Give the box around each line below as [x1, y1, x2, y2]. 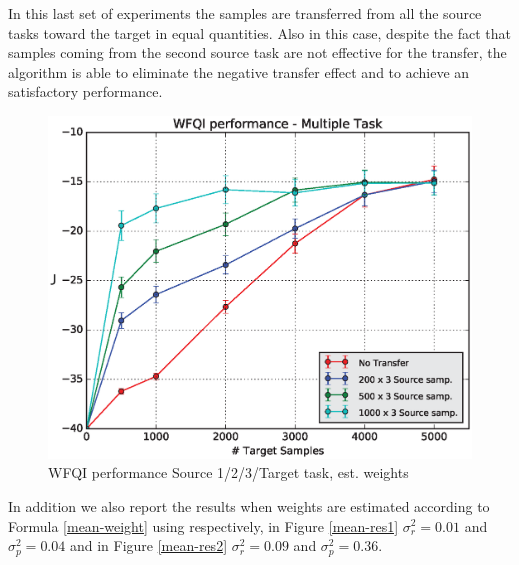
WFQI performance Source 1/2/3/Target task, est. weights [48, 462, 409, 483]
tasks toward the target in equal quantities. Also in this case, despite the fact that [8, 22, 512, 43]
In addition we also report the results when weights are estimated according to [8, 495, 490, 516]
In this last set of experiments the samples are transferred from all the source [8, 3, 482, 23]
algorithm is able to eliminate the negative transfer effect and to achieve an [8, 61, 470, 82]
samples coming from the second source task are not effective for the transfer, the [8, 42, 507, 63]
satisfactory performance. [8, 81, 163, 102]
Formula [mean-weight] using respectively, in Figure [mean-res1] [8, 515, 399, 536]
